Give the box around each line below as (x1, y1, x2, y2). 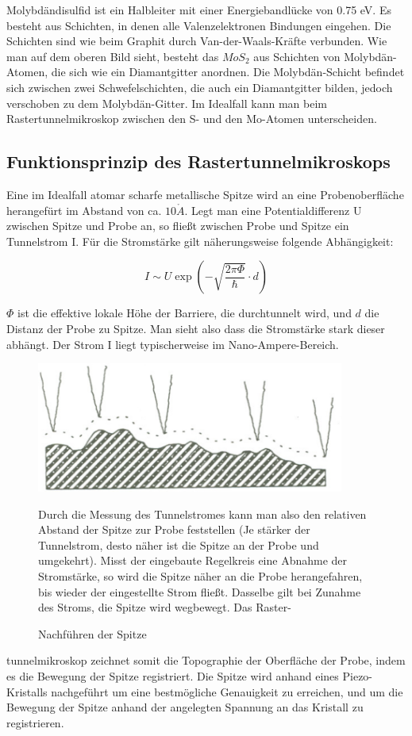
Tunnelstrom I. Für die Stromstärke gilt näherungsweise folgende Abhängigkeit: (6, 232, 394, 249)
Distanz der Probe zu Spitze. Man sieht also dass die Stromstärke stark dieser (6, 320, 385, 336)
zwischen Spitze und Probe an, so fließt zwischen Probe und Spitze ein (6, 217, 349, 234)
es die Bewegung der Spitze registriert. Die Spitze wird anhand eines (6, 667, 339, 684)
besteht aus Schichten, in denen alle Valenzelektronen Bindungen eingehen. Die (6, 17, 391, 33)
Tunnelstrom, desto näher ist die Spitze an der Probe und (38, 536, 319, 553)
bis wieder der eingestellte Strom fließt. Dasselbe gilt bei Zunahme (38, 583, 361, 600)
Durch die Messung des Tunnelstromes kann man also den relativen (38, 505, 367, 522)
